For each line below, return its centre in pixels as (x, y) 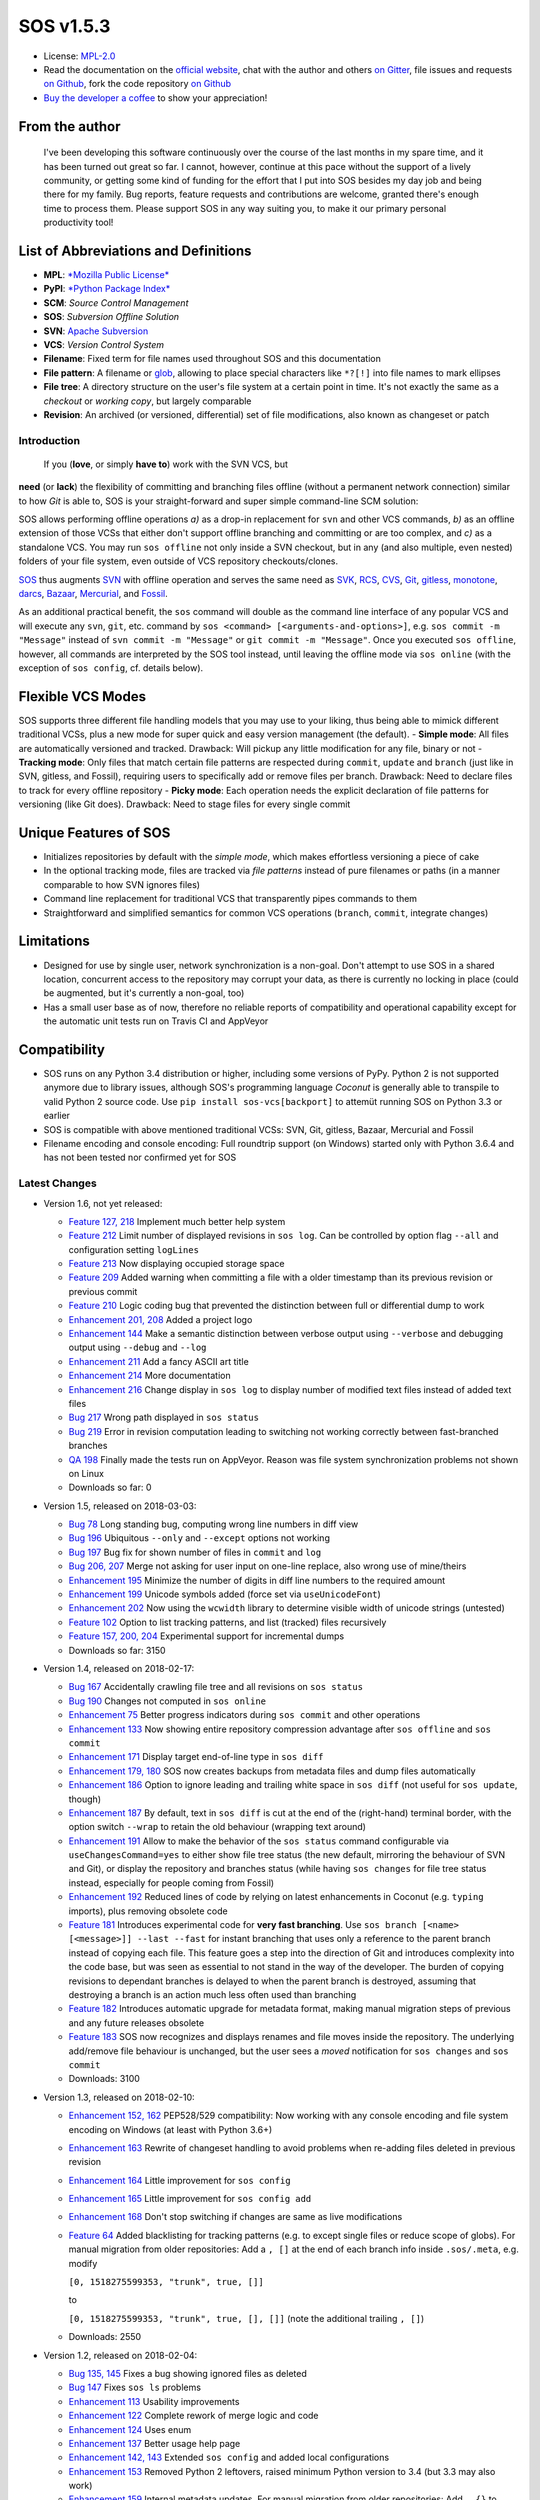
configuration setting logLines (134, 1249)
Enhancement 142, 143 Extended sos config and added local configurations (229, 2457)
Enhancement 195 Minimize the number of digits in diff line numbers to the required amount (257, 1580)
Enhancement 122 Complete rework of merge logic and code (193, 2416)
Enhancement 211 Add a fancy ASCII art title (158, 1361)
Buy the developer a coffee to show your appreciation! (155, 97)
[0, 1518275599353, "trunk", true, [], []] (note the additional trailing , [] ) (246, 2318)
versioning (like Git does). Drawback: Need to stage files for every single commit (184, 804)
